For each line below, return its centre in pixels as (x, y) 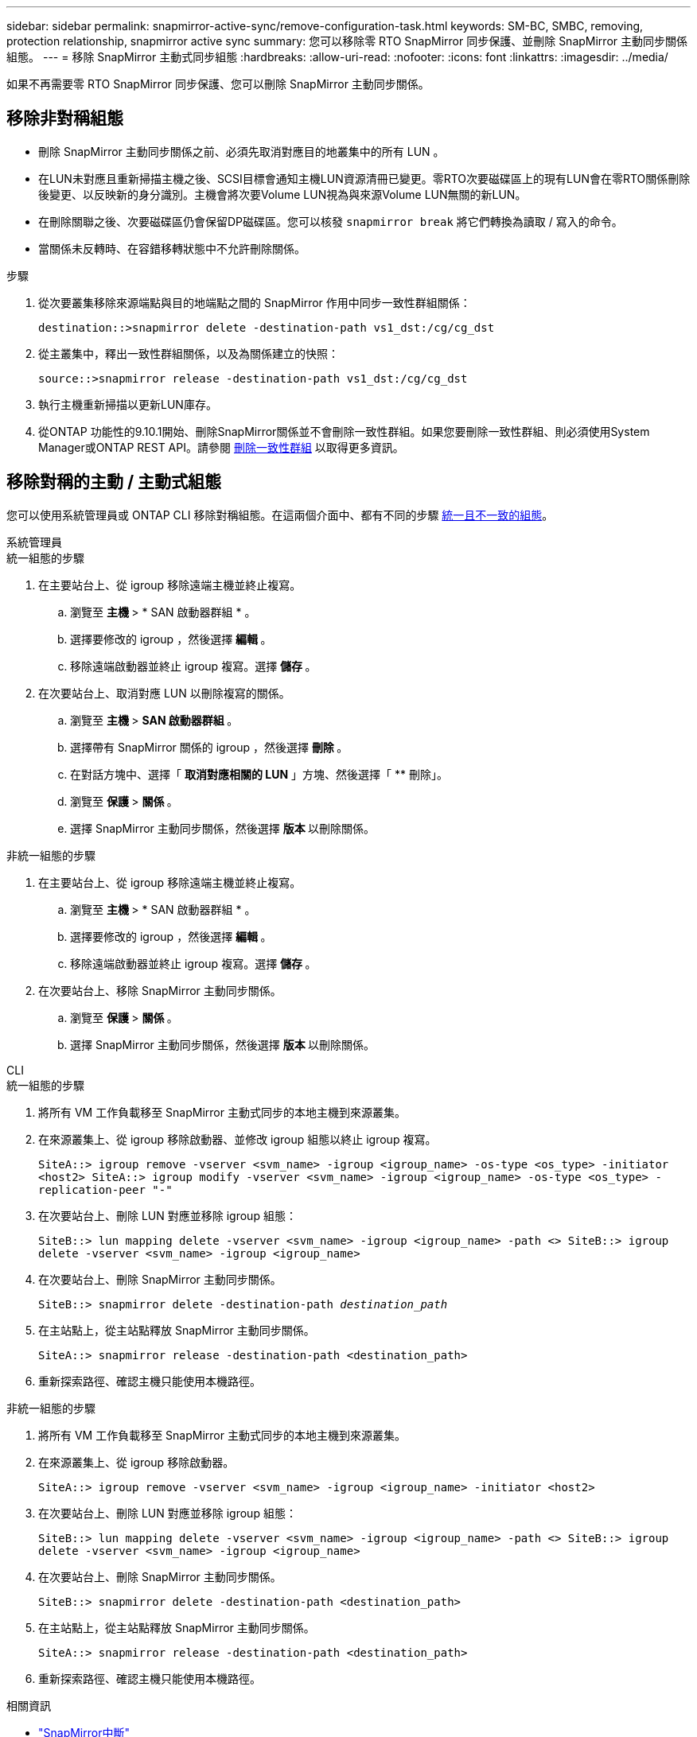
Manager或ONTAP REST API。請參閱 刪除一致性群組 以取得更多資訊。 (221, 447)
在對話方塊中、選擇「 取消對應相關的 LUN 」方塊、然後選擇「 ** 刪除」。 (259, 774)
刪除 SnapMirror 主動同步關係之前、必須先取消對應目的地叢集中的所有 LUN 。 (241, 151)
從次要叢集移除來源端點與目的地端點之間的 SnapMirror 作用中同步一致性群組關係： (255, 302)
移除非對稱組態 (65, 119)
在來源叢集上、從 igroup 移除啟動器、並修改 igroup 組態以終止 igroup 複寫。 (238, 1139)
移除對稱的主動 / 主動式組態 (114, 482)
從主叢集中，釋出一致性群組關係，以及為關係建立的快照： (189, 353)
